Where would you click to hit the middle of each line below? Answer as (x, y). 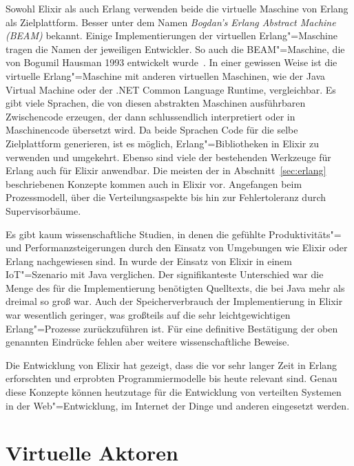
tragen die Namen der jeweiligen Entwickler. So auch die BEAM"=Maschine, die (175, 49)
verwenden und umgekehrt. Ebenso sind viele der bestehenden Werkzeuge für (168, 157)
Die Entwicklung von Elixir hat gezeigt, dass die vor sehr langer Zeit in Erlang (171, 364)
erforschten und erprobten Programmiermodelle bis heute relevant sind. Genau (171, 378)
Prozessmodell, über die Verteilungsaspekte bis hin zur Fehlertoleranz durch (166, 197)
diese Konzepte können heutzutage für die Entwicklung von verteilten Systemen (174, 392)
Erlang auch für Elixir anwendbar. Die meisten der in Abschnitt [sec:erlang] (166, 170)
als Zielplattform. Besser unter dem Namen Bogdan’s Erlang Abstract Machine (171, 22)
